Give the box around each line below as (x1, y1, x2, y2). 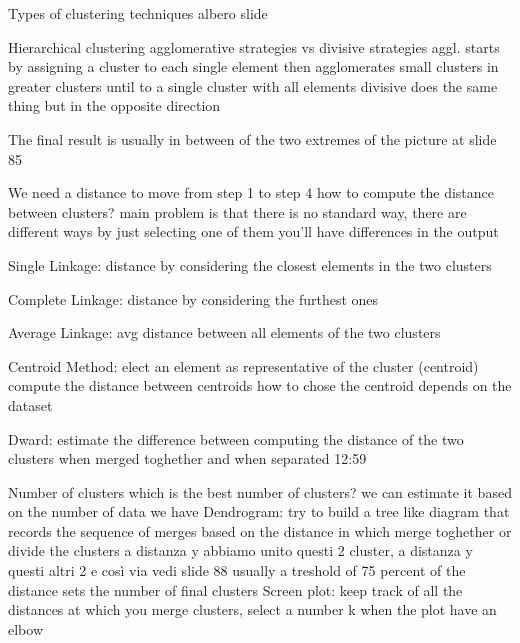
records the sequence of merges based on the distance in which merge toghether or (8, 520, 512, 541)
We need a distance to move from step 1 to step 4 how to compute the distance (8, 182, 494, 203)
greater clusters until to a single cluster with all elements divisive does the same (8, 75, 498, 96)
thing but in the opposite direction (8, 95, 221, 116)
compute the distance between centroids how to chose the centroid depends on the (8, 375, 512, 396)
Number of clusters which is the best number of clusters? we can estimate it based (8, 481, 512, 502)
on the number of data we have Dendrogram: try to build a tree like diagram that (8, 501, 510, 522)
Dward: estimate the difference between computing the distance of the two (8, 428, 464, 449)
